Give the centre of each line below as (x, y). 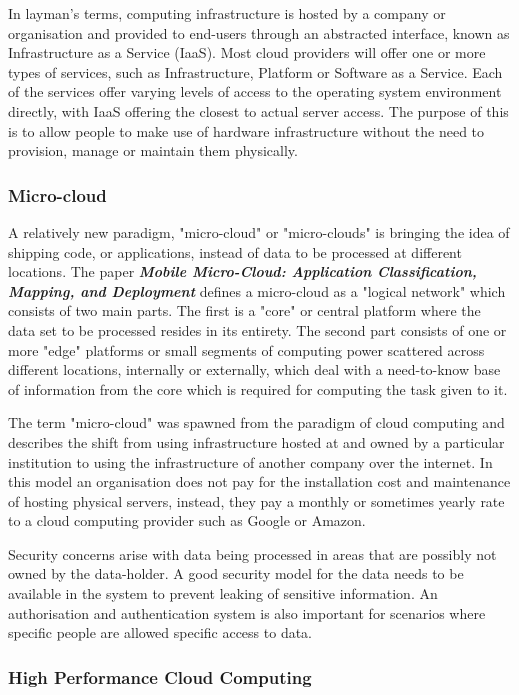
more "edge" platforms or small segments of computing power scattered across (246, 349)
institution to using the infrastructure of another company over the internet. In (250, 461)
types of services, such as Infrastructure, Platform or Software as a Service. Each (255, 71)
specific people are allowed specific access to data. (160, 632)
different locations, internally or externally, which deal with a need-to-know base (254, 369)
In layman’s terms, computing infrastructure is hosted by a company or (227, 13)
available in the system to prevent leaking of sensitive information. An (223, 593)
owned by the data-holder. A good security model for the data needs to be (236, 573)
